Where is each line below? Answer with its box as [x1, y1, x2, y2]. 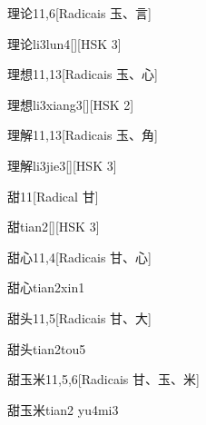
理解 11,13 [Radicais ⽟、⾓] [7, 125, 158, 144]
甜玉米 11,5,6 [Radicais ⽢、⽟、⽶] [7, 370, 200, 389]
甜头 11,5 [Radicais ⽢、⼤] [7, 308, 152, 327]
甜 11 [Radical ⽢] [7, 186, 99, 205]
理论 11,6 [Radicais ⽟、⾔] [7, 4, 152, 22]
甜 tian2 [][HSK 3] [7, 217, 100, 236]
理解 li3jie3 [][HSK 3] [7, 155, 117, 174]
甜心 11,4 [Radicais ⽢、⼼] [7, 247, 152, 266]
